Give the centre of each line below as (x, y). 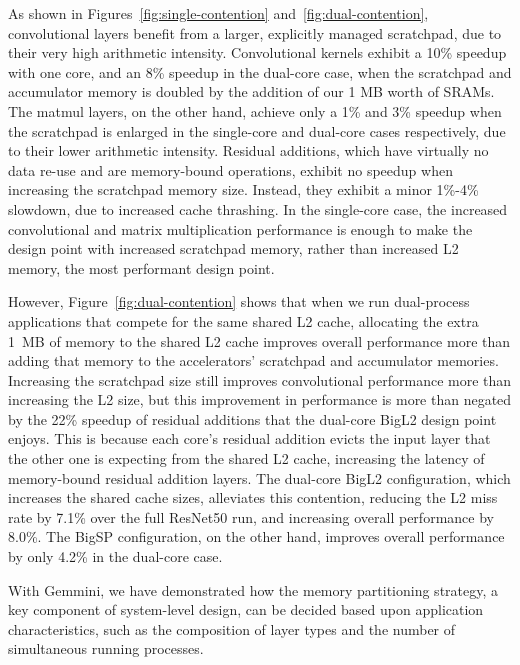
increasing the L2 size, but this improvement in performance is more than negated (260, 399)
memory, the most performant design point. (141, 267)
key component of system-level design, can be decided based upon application (246, 609)
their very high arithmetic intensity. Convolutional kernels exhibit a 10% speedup (257, 52)
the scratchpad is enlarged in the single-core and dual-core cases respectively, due (257, 130)
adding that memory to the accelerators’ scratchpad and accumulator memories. (253, 360)
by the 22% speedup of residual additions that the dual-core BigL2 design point (252, 418)
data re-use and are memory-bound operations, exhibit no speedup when (230, 169)
